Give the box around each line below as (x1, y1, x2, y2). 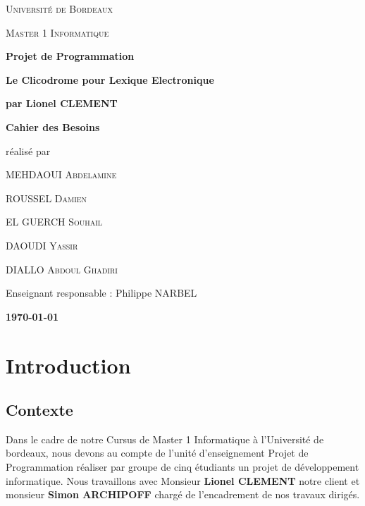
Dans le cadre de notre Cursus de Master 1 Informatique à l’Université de (6, 431, 324, 446)
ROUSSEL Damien (6, 190, 87, 205)
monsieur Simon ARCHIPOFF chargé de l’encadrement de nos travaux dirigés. (6, 487, 360, 502)
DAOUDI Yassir (6, 237, 78, 252)
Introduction (6, 350, 131, 379)
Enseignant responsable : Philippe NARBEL (6, 285, 197, 300)
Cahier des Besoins (6, 119, 100, 134)
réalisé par (6, 143, 51, 158)
